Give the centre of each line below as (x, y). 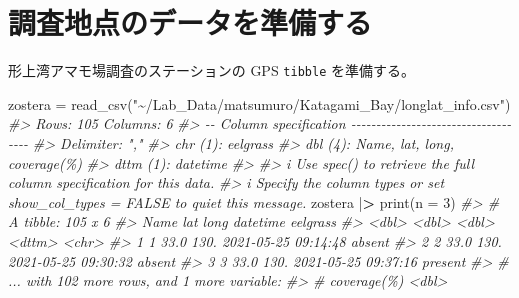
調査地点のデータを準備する (190, 22)
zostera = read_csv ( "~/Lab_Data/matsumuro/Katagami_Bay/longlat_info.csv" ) (259, 103)
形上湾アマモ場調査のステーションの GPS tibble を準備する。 (211, 70)
